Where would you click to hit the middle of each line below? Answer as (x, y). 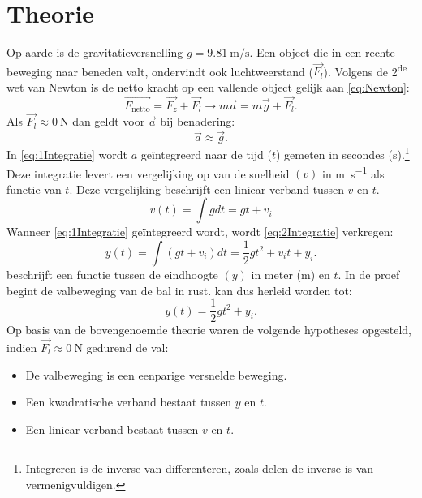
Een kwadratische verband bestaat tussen (129, 402)
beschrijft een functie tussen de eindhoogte (112, 274)
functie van (34, 189)
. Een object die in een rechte (322, 52)
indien (22, 348)
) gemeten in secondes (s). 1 (342, 153)
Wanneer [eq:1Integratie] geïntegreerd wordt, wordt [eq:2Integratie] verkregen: (200, 232)
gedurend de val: (127, 348)
